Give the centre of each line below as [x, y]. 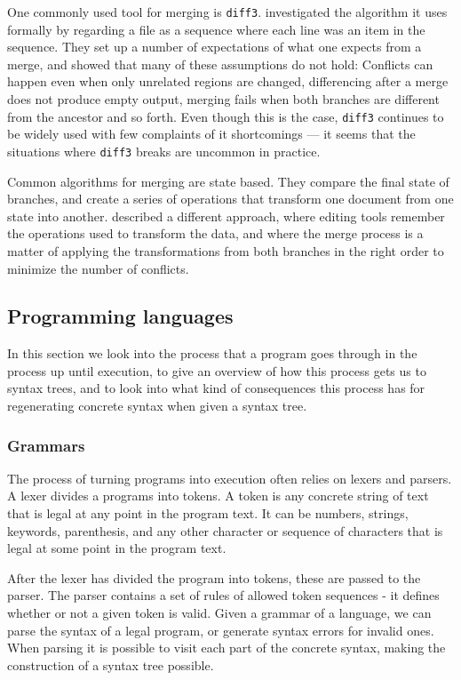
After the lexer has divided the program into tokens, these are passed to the [214, 577]
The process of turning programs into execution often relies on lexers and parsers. [230, 478]
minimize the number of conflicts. [98, 268]
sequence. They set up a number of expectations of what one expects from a [215, 47]
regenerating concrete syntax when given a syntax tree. [157, 406]
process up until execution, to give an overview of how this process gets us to [217, 370]
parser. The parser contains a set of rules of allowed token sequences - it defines [223, 595]
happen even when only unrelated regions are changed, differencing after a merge [228, 81]
